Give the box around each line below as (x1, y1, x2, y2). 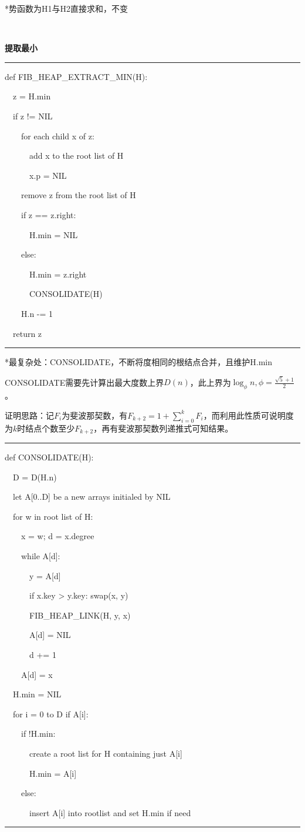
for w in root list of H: (12, 510, 93, 522)
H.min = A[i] (29, 767, 77, 779)
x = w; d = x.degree (21, 530, 94, 542)
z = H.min (12, 90, 51, 102)
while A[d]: (21, 550, 60, 562)
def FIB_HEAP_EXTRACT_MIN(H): (5, 70, 148, 82)
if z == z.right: (21, 208, 76, 220)
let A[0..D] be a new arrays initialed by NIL (12, 490, 171, 503)
